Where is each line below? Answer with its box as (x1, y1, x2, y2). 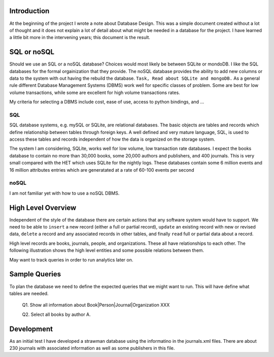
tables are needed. (9, 290, 49, 297)
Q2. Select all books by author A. (22, 311, 91, 317)
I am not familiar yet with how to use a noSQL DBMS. (9, 190, 120, 196)
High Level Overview (9, 203, 77, 212)
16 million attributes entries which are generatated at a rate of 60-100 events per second (9, 167, 194, 173)
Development (9, 324, 53, 333)
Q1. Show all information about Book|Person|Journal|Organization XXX (22, 302, 170, 308)
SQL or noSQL (9, 48, 55, 56)
